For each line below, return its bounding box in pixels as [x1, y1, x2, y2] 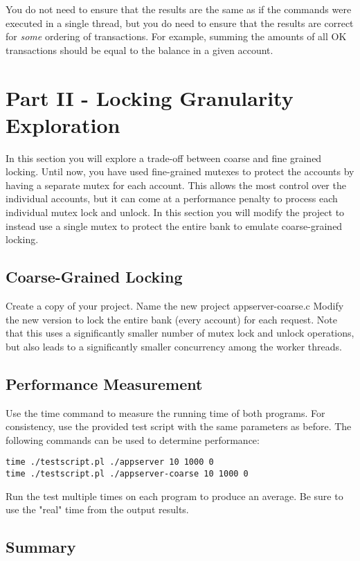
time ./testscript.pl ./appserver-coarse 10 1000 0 [6, 469, 249, 479]
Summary [6, 536, 76, 558]
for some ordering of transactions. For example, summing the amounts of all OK [6, 29, 347, 44]
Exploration [6, 110, 120, 139]
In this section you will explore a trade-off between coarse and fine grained [6, 150, 322, 165]
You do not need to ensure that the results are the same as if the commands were [6, 2, 352, 16]
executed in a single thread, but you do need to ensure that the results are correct [6, 15, 354, 30]
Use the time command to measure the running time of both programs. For [6, 405, 325, 420]
